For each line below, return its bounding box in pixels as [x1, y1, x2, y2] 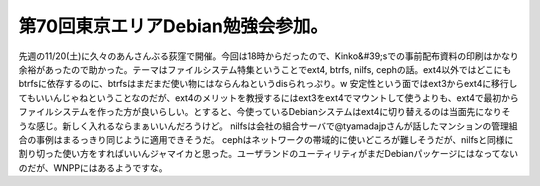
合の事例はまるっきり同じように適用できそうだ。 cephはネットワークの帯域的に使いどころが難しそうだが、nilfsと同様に [18, 133, 514, 145]
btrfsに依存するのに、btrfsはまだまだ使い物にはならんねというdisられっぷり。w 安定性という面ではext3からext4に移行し [18, 78, 518, 90]
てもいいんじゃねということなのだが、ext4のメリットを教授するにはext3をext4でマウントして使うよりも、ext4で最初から [18, 91, 519, 104]
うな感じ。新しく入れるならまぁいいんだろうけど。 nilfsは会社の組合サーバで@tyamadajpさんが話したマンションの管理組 [18, 120, 519, 132]
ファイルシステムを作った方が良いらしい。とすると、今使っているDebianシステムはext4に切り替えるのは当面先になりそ [18, 106, 511, 118]
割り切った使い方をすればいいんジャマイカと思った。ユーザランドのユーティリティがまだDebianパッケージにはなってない [18, 148, 519, 160]
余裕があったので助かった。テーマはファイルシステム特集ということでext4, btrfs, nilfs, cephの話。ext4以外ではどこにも [18, 63, 512, 75]
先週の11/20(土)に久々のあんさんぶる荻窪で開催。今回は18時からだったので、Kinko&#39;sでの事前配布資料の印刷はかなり [18, 50, 519, 62]
